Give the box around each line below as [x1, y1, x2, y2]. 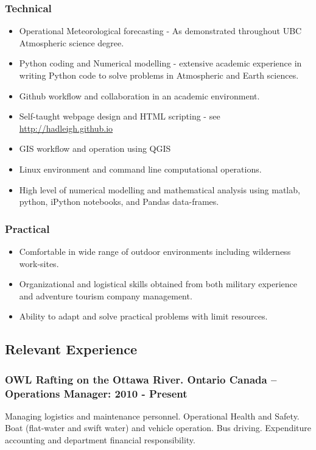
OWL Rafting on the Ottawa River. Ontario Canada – [5, 371, 277, 387]
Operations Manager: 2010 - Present [5, 385, 188, 401]
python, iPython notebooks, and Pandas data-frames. [19, 195, 219, 208]
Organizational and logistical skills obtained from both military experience [19, 277, 298, 290]
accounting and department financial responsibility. [5, 434, 195, 446]
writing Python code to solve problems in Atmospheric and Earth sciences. [19, 69, 299, 81]
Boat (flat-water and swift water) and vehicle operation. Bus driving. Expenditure [5, 421, 312, 434]
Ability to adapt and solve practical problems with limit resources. [19, 310, 268, 323]
